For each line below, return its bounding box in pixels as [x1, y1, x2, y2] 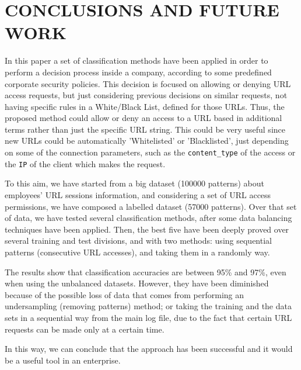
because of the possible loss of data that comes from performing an [5, 288, 244, 300]
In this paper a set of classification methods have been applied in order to [5, 54, 268, 67]
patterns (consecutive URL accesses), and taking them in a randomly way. [5, 245, 270, 258]
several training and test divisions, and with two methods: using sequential [5, 234, 272, 247]
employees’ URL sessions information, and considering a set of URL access [5, 188, 271, 200]
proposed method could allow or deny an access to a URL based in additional [5, 112, 282, 124]
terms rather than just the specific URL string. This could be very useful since [5, 123, 285, 135]
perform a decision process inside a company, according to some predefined [5, 65, 272, 78]
